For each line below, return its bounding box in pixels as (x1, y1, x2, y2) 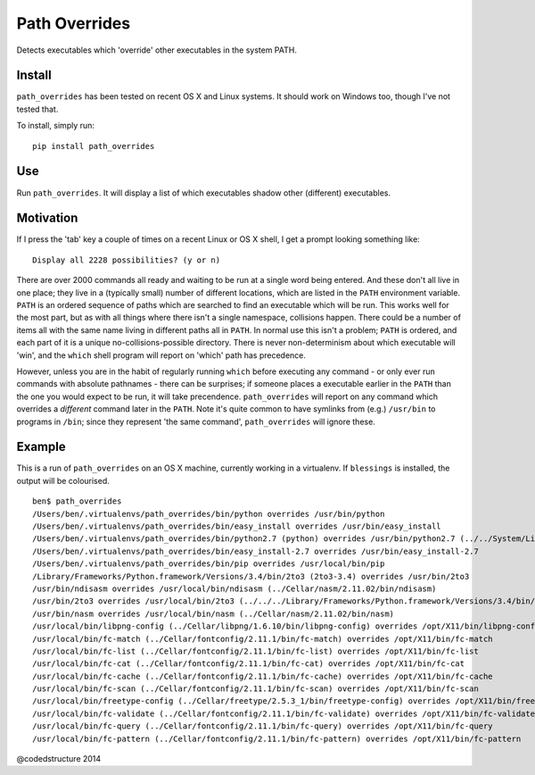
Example (16, 439, 66, 454)
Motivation (16, 211, 78, 226)
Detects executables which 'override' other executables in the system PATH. (16, 45, 298, 55)
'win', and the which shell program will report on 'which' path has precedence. (16, 349, 307, 361)
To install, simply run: (16, 121, 95, 131)
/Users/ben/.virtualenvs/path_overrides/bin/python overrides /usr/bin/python (32, 509, 385, 519)
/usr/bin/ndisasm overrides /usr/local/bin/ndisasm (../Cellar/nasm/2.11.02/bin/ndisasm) (32, 583, 437, 594)
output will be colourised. (16, 475, 111, 486)
